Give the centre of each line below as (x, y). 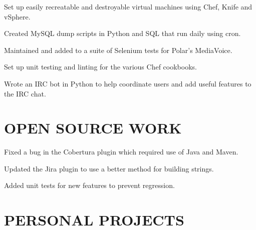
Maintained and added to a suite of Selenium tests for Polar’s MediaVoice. (118, 50)
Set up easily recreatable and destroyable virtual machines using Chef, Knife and (128, 6)
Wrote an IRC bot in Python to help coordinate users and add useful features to (128, 83)
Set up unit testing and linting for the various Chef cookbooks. (100, 67)
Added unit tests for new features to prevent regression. (89, 185)
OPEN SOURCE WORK (93, 128)
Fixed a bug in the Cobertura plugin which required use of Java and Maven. (121, 152)
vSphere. (17, 16)
